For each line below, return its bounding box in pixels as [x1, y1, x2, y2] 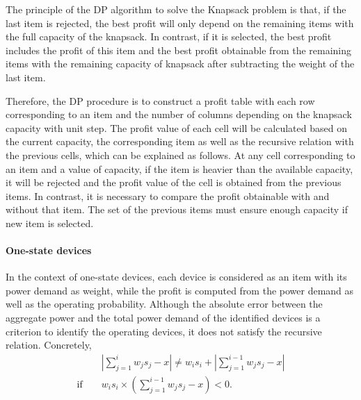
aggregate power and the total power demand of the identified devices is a [6, 310, 321, 325]
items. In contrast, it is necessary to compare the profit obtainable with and [6, 188, 330, 203]
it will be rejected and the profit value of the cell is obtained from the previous [6, 175, 342, 190]
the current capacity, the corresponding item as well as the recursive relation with [6, 134, 354, 149]
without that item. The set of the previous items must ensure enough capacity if [6, 202, 348, 217]
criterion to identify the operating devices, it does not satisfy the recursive [6, 324, 322, 338]
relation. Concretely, [6, 337, 92, 352]
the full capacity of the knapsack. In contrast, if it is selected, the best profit [6, 29, 332, 44]
